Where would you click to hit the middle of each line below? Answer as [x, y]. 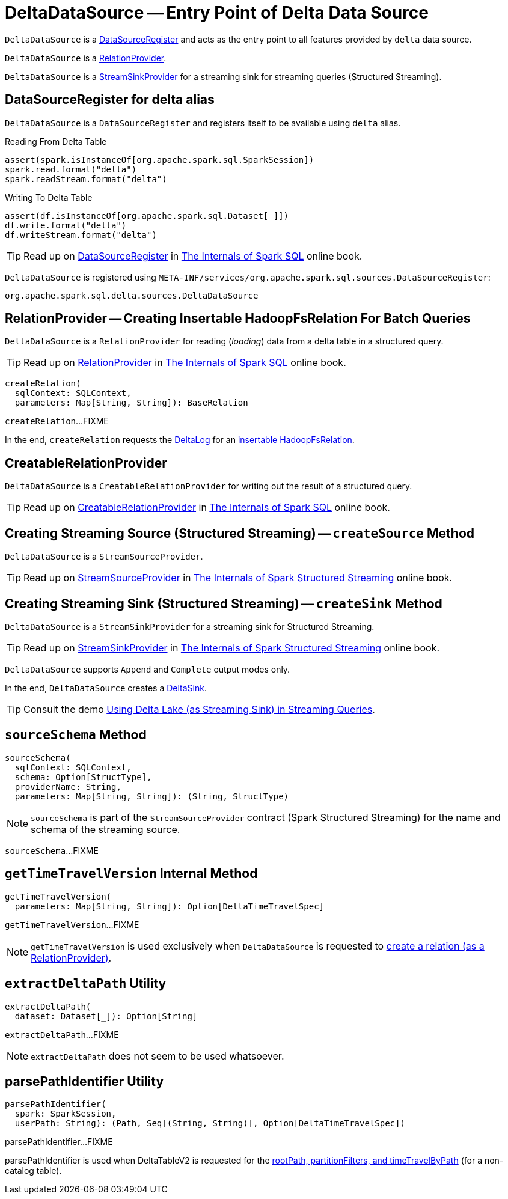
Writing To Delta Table [49, 197]
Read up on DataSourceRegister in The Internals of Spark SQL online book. [193, 256]
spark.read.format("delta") [71, 169]
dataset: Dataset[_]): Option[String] [106, 1016]
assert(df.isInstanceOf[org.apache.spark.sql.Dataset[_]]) [147, 215]
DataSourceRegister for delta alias [110, 100]
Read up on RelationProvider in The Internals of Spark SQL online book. [185, 363]
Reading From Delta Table [56, 141]
